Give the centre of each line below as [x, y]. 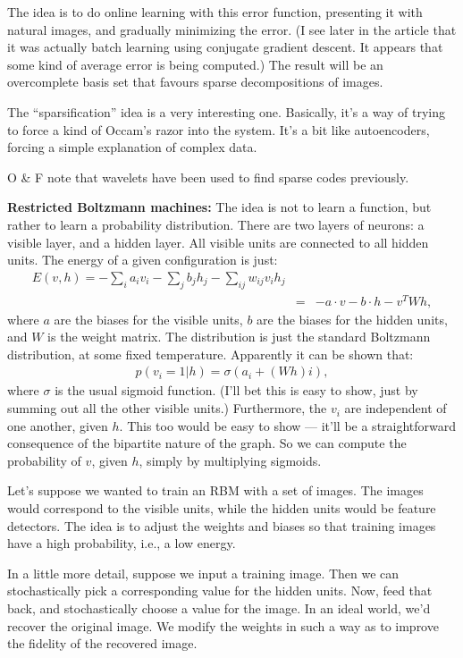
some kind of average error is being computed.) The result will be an [195, 64]
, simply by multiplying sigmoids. [230, 460]
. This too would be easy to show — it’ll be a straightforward [288, 425]
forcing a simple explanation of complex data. [132, 147]
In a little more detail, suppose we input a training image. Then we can [203, 573]
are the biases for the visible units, [148, 319]
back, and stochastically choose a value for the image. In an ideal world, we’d [219, 608]
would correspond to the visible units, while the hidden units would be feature [222, 508]
